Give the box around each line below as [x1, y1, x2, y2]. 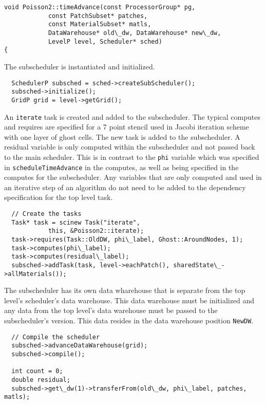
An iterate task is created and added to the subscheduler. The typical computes [4, 111, 260, 122]
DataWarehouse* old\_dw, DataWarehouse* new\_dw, [48, 29, 221, 36]
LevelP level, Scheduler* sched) [48, 38, 162, 45]
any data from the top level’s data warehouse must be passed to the [4, 305, 218, 316]
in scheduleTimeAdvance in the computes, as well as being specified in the [4, 161, 239, 172]
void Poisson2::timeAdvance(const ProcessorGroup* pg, [4, 4, 196, 11]
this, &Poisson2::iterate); [48, 227, 144, 235]
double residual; [11, 376, 70, 383]
